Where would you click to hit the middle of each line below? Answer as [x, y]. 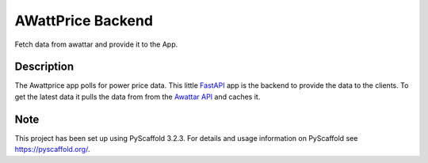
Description [44, 67]
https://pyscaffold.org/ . [52, 150]
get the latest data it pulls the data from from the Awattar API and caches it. [138, 97]
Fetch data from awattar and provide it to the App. [96, 44]
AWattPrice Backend [84, 21]
